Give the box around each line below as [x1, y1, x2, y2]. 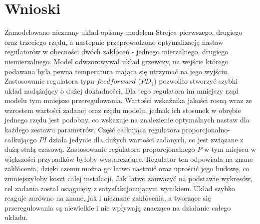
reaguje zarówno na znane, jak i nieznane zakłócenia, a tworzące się [4, 193, 211, 203]
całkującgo [4, 134, 37, 144]
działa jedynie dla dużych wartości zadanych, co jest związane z [49, 134, 244, 144]
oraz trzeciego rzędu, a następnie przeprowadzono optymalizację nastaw [4, 36, 224, 47]
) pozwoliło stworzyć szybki [154, 76, 238, 86]
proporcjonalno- [182, 124, 230, 135]
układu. [4, 212, 28, 223]
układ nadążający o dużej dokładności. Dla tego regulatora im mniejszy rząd [4, 85, 239, 96]
